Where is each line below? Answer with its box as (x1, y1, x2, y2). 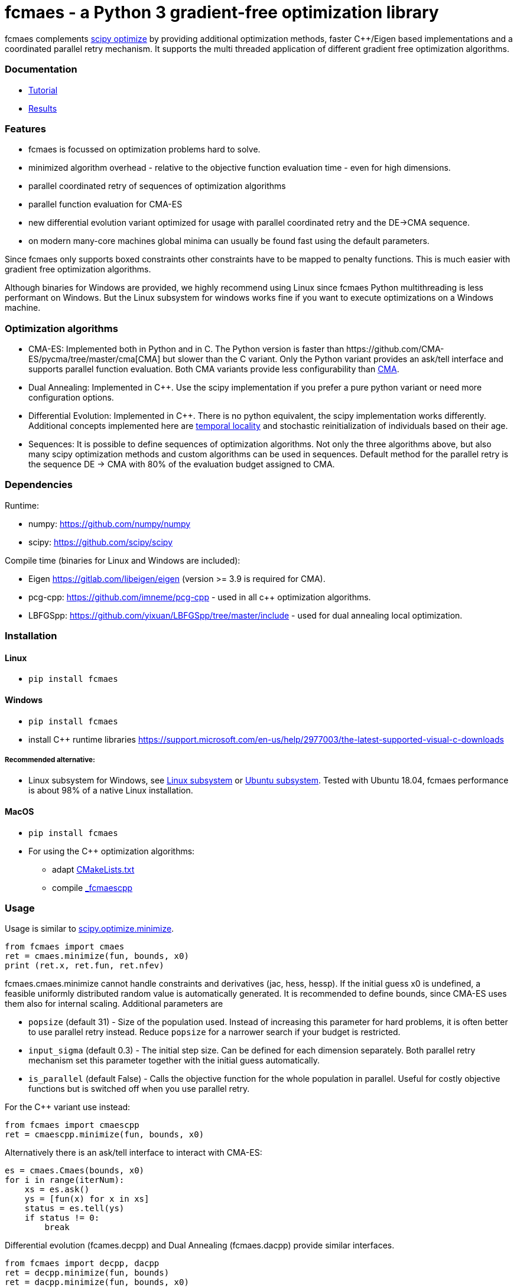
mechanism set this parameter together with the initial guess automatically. (28, 1055, 320, 1066)
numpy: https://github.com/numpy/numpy (28, 518, 191, 529)
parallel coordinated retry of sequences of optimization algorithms (28, 181, 286, 191)
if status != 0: (24, 1213, 100, 1223)
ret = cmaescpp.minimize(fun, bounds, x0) (5, 1130, 204, 1140)
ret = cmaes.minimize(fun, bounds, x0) (5, 951, 189, 961)
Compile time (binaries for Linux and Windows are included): (5, 555, 240, 565)
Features (5, 122, 46, 135)
